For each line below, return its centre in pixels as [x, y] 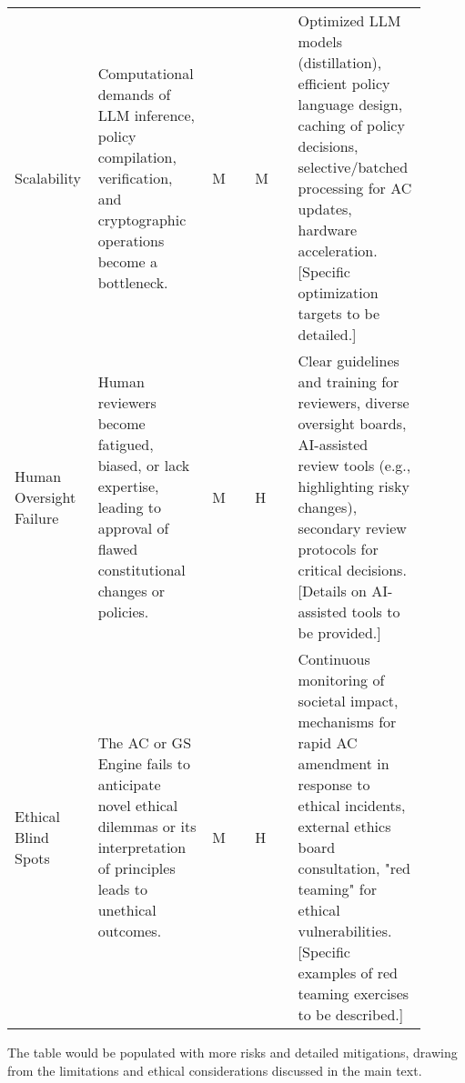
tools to [376, 612]
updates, [325, 209]
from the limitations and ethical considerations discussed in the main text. [215, 1070]
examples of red [348, 973]
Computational [146, 73]
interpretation [142, 847]
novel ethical [138, 805]
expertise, [128, 486]
